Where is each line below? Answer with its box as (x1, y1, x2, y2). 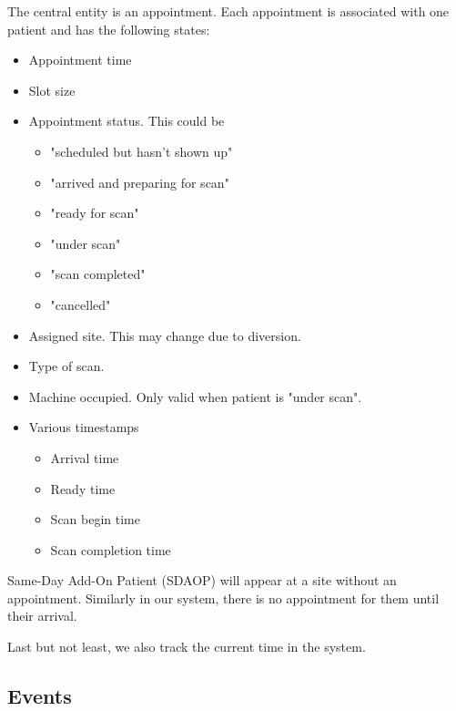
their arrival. (7, 606, 77, 625)
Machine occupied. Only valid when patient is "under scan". (28, 386, 362, 406)
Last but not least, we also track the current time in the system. (7, 637, 366, 656)
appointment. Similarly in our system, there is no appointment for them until (7, 588, 440, 607)
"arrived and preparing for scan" (50, 172, 229, 191)
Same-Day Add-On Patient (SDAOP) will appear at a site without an (7, 571, 397, 590)
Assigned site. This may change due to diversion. (28, 325, 301, 345)
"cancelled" (50, 294, 111, 314)
